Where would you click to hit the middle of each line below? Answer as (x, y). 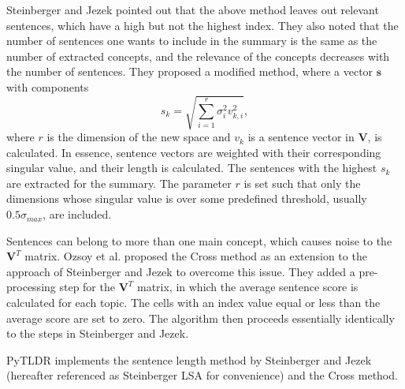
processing (31, 287)
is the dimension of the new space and (139, 137)
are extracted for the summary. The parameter (119, 183)
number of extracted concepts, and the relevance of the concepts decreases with (198, 56)
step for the (87, 287)
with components (48, 86)
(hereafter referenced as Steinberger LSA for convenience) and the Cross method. (202, 375)
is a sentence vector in (301, 137)
